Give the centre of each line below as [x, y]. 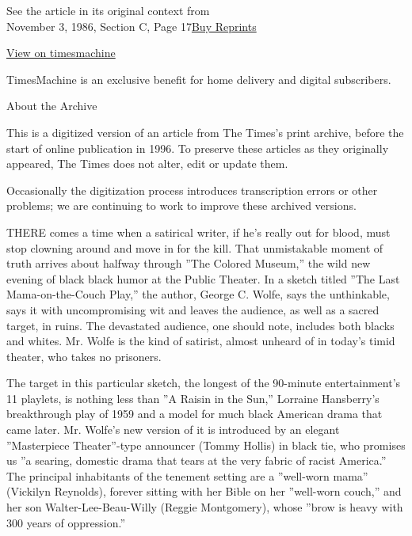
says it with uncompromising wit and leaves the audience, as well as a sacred [193, 309]
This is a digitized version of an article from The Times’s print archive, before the [205, 132]
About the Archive [52, 106]
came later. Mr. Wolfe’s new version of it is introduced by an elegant [173, 430]
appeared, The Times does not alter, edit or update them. [147, 163]
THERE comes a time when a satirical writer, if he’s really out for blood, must [198, 232]
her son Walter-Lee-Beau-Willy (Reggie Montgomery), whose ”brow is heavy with [205, 507]
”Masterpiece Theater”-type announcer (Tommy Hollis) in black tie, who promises [206, 445]
